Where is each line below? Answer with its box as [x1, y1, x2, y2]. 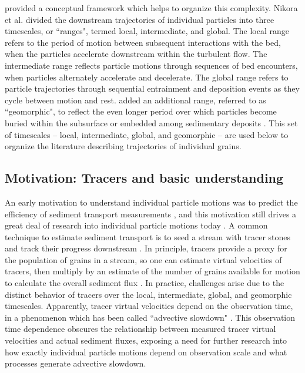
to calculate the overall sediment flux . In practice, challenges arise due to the [5, 277, 284, 289]
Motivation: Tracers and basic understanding [5, 169, 284, 187]
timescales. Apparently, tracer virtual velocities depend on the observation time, [5, 300, 293, 312]
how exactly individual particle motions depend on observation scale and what [5, 345, 287, 358]
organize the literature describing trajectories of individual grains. [5, 140, 242, 152]
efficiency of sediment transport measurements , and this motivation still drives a [5, 207, 297, 220]
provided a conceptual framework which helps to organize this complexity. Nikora [5, 2, 298, 14]
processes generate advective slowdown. [5, 357, 146, 369]
